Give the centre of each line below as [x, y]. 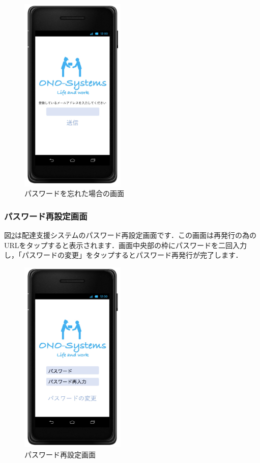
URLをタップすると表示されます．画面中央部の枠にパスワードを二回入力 [125, 245]
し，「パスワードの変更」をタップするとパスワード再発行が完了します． [123, 255]
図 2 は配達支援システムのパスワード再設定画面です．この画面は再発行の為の [131, 235]
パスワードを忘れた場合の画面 [74, 193]
